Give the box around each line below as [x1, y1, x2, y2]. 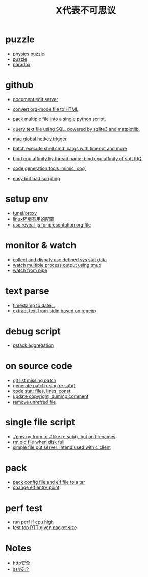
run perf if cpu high [12, 519, 54, 525]
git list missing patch [12, 377, 56, 383]
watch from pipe [12, 267, 47, 273]
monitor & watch [5, 240, 77, 251]
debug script [5, 325, 61, 337]
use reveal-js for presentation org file [12, 221, 91, 228]
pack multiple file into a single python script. [12, 116, 106, 122]
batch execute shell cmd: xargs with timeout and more [12, 145, 127, 152]
